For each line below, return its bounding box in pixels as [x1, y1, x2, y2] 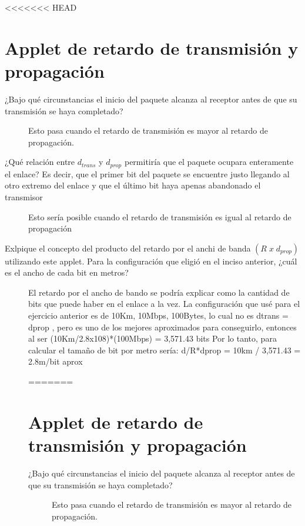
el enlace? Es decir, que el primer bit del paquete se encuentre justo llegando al [5, 167, 290, 180]
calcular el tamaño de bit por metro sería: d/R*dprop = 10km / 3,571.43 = [28, 343, 301, 356]
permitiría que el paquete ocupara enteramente [124, 156, 294, 168]
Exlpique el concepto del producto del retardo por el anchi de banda [5, 242, 251, 254]
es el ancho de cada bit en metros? [5, 266, 129, 279]
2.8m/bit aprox [28, 355, 83, 368]
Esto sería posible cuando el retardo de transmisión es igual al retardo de [28, 210, 291, 223]
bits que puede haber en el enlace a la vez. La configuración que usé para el [28, 297, 300, 310]
